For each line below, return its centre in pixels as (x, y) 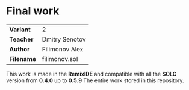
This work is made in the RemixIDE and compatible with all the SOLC (91, 74)
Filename (23, 59)
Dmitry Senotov (64, 39)
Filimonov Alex (63, 49)
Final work (33, 11)
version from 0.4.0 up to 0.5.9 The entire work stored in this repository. (95, 80)
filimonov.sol (60, 59)
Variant (20, 30)
